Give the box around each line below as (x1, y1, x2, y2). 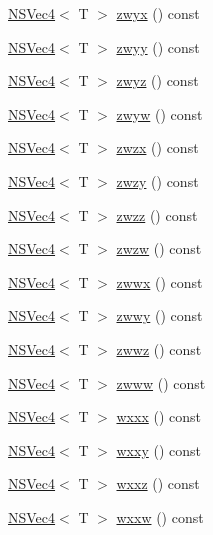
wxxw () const (116, 506, 204, 527)
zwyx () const (116, 3, 200, 23)
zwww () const (116, 372, 206, 393)
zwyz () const (116, 70, 199, 91)
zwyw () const (116, 103, 203, 124)
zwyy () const (116, 36, 200, 57)
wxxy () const (116, 439, 201, 460)
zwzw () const (116, 238, 202, 259)
